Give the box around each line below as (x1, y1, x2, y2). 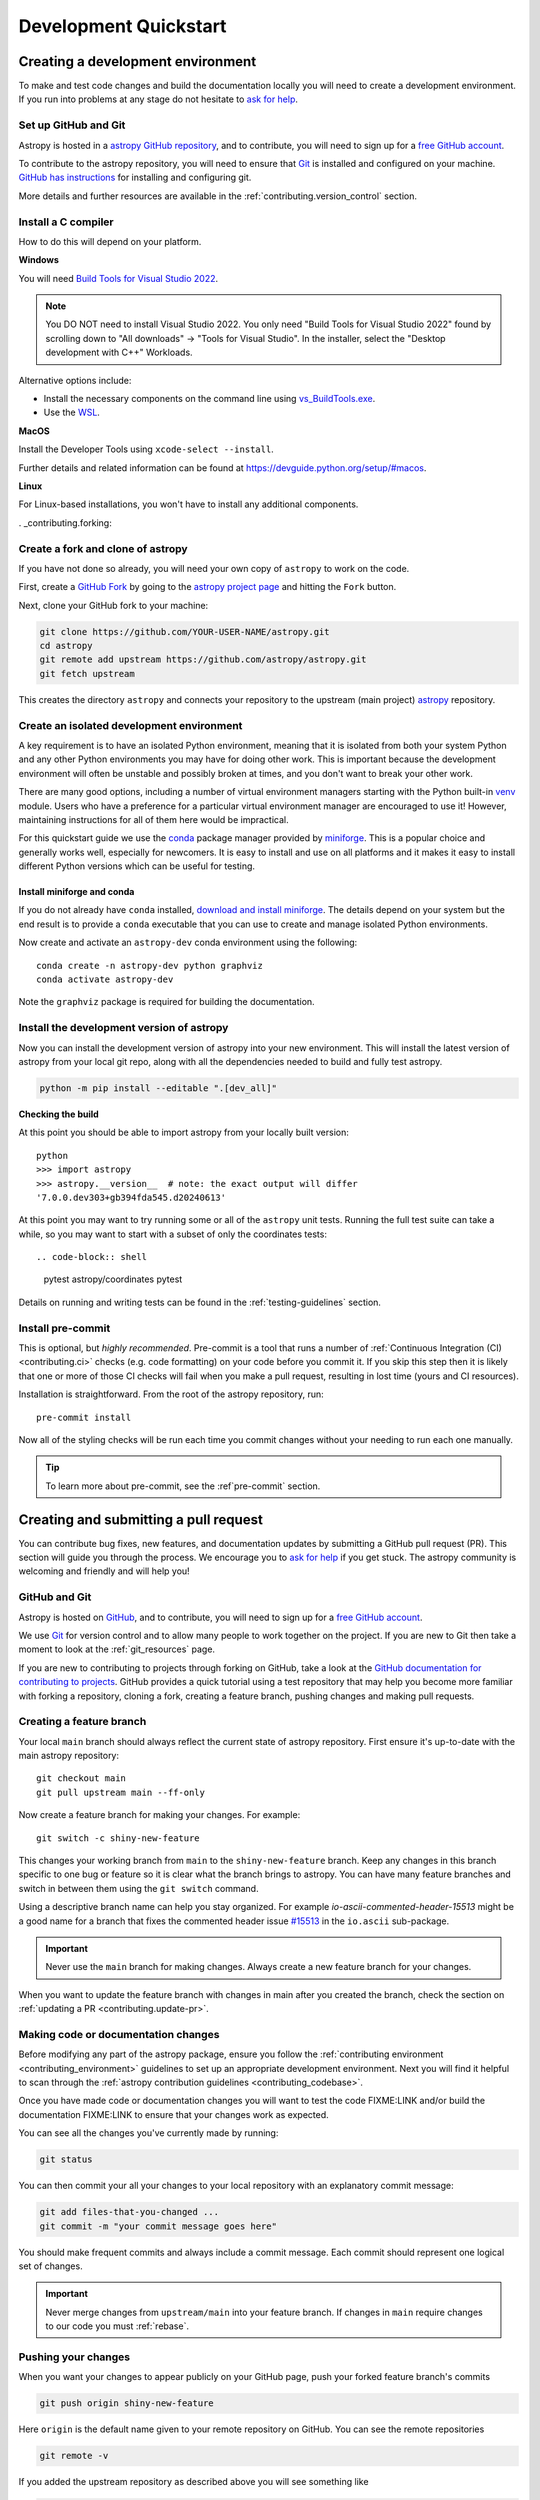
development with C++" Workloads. (45, 346, 194, 359)
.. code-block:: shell (36, 1251, 148, 1263)
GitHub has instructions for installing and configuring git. (18, 171, 252, 184)
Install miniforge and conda (18, 886, 135, 898)
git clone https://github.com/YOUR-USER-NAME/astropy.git (39, 626, 330, 637)
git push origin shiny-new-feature (39, 2398, 214, 2409)
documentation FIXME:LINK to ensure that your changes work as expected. (18, 2108, 329, 2120)
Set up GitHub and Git (18, 118, 126, 132)
